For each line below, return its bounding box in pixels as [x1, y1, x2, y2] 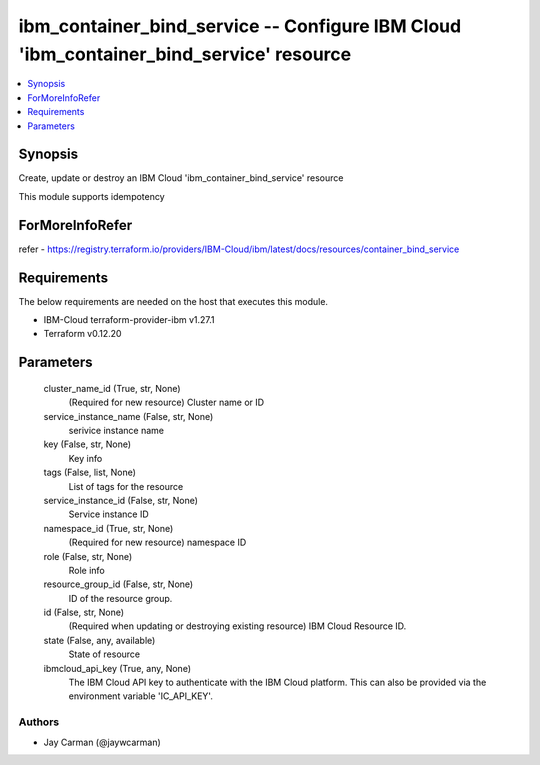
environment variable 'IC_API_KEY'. [68, 690, 214, 702]
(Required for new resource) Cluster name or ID [68, 396, 265, 409]
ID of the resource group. [68, 592, 173, 604]
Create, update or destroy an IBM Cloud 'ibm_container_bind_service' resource [18, 172, 344, 184]
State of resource [68, 648, 141, 660]
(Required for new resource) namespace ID [68, 536, 247, 549]
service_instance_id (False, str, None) [43, 494, 199, 506]
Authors [18, 715, 60, 729]
